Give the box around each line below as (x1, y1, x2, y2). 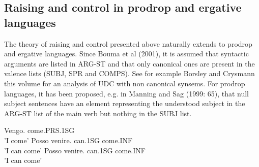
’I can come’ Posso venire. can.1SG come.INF (4, 145, 146, 155)
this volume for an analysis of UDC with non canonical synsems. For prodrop (4, 78, 245, 88)
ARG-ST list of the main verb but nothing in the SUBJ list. (4, 108, 192, 118)
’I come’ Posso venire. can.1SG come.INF (4, 135, 133, 145)
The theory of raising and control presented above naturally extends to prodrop (4, 38, 252, 49)
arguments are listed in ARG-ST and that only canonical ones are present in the (4, 58, 255, 69)
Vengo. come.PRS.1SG (4, 125, 75, 136)
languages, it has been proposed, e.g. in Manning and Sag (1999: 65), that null (4, 88, 249, 98)
